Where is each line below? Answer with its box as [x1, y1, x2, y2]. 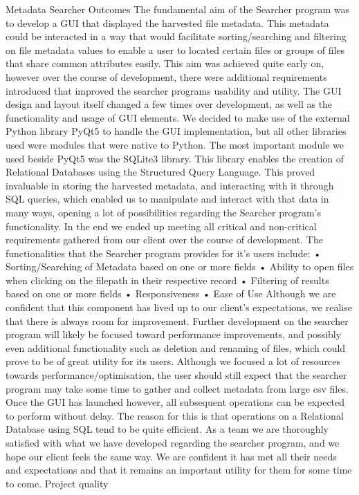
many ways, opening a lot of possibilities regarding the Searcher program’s [6, 205, 322, 219]
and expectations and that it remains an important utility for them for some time [6, 463, 352, 477]
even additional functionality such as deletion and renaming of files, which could [6, 340, 346, 355]
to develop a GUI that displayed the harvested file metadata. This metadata [6, 15, 329, 30]
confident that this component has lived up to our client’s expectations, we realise [6, 300, 352, 315]
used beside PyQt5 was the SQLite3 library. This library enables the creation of [6, 151, 344, 165]
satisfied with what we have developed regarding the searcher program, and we [6, 436, 340, 449]
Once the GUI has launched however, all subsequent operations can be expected [6, 395, 345, 409]
